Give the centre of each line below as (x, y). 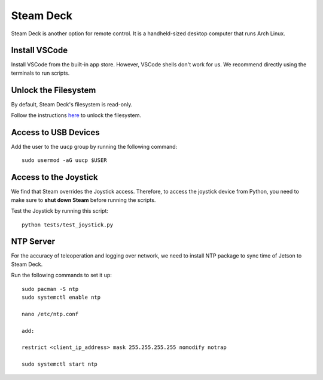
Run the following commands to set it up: (61, 275)
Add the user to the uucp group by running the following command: (94, 147)
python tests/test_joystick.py (68, 225)
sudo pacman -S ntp (50, 289)
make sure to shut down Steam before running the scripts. (83, 200)
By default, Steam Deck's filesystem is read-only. (72, 104)
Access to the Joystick (54, 177)
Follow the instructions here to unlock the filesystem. (76, 115)
